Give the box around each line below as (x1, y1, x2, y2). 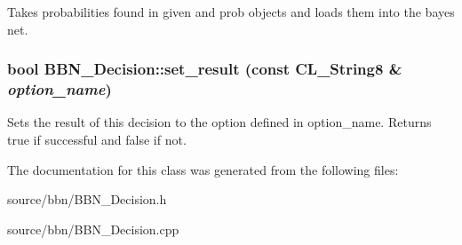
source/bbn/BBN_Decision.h (7, 190, 167, 209)
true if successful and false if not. (7, 130, 187, 148)
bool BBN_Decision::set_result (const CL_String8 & (7, 58, 402, 80)
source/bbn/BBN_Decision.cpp (7, 219, 179, 238)
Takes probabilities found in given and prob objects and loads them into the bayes (7, 3, 455, 20)
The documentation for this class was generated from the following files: (7, 160, 399, 178)
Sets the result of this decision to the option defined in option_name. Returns (7, 113, 432, 131)
